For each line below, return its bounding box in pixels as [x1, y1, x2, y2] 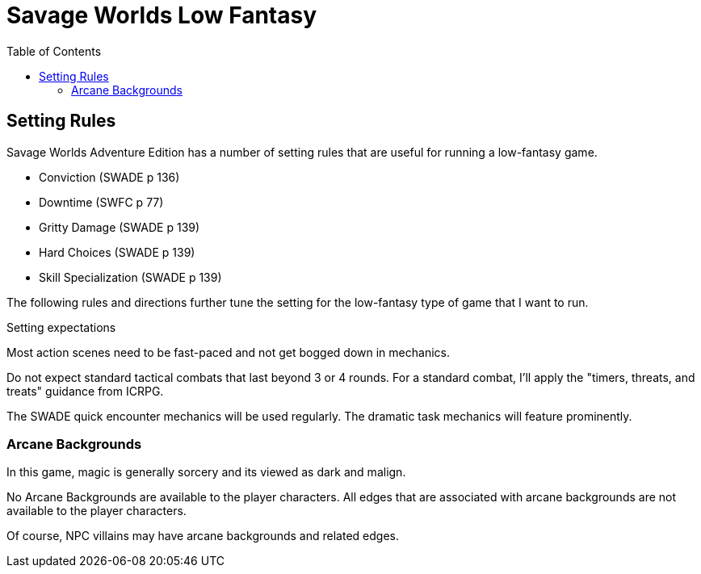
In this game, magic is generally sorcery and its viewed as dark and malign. [6, 465, 406, 480]
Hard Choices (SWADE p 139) [39, 245, 195, 259]
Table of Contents [6, 44, 102, 58]
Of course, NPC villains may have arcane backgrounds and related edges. [6, 529, 399, 543]
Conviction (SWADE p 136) [39, 170, 180, 184]
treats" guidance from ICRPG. [6, 383, 164, 398]
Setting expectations [6, 320, 116, 334]
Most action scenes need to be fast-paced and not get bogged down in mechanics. [6, 345, 450, 359]
